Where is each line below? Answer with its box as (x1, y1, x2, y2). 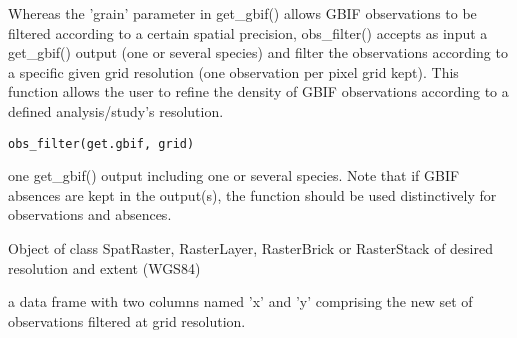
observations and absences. (8, 204, 172, 225)
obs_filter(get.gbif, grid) (8, 136, 195, 151)
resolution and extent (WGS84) (8, 257, 201, 278)
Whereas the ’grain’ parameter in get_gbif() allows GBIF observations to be (8, 3, 477, 23)
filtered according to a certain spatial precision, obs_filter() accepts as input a (8, 22, 488, 43)
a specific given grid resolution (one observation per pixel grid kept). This (8, 61, 459, 82)
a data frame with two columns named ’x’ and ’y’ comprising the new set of (8, 291, 473, 312)
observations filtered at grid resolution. (8, 310, 246, 331)
